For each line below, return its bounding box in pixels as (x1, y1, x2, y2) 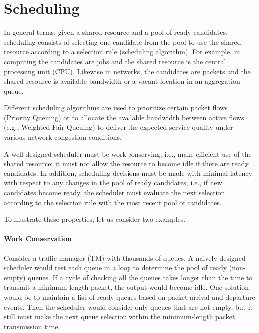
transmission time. (4, 321, 60, 331)
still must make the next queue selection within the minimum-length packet (4, 311, 235, 322)
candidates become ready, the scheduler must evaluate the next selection (4, 187, 225, 198)
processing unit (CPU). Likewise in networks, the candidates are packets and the (4, 66, 251, 76)
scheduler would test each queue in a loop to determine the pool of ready (4, 262, 227, 273)
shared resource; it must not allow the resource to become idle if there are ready (4, 158, 249, 168)
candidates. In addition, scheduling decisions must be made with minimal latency (4, 167, 252, 178)
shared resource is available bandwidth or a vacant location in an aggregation (4, 76, 240, 86)
